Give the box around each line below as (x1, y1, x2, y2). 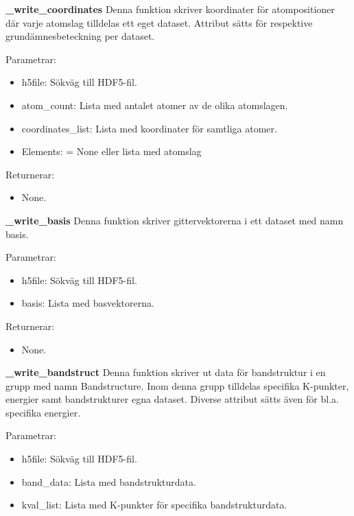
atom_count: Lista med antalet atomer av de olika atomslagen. (21, 97, 288, 112)
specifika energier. (5, 405, 81, 419)
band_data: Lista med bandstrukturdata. (21, 474, 196, 489)
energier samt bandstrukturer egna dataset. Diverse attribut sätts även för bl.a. (5, 392, 339, 406)
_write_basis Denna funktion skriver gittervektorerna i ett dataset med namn (5, 213, 344, 227)
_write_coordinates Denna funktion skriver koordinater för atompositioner (5, 2, 335, 16)
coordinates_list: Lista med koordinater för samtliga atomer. (21, 121, 277, 135)
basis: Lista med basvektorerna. (21, 296, 154, 310)
